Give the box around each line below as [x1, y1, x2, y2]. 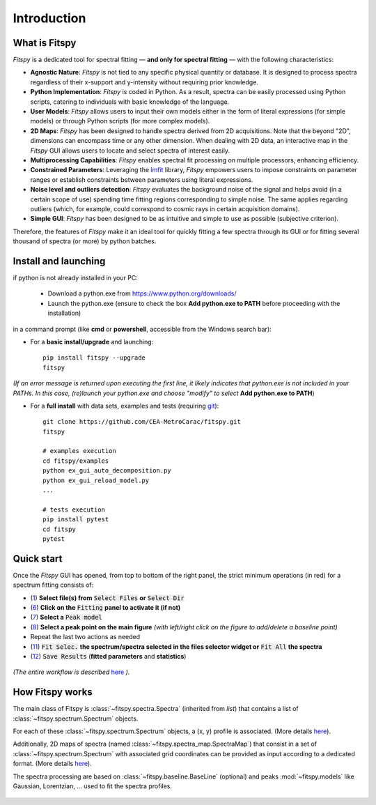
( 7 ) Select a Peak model [30, 613, 102, 622]
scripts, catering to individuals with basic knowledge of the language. [30, 98, 230, 106]
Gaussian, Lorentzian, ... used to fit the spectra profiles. [13, 782, 172, 790]
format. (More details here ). [13, 760, 92, 768]
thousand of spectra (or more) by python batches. [13, 237, 157, 245]
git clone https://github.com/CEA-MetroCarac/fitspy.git [42, 418, 242, 426]
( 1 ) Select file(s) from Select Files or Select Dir [30, 593, 185, 602]
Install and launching [13, 255, 106, 267]
